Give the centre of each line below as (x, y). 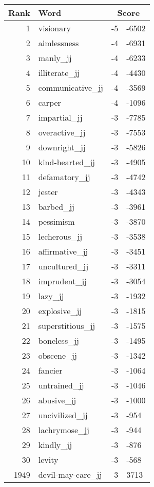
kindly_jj (55, 445)
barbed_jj (56, 207)
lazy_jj (51, 296)
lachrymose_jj (64, 430)
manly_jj (55, 58)
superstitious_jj (67, 326)
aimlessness (59, 43)
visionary (54, 28)
